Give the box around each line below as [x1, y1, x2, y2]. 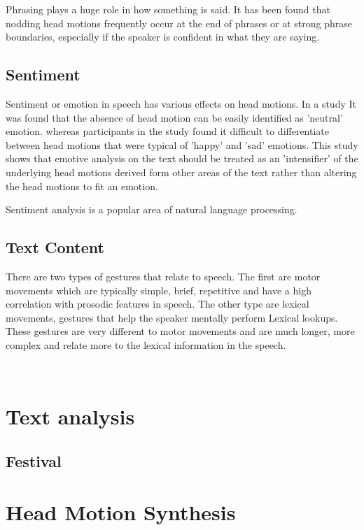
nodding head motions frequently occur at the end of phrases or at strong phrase [6, 15, 352, 30]
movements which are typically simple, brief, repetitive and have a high [6, 282, 311, 297]
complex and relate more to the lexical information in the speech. [6, 337, 286, 352]
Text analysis [6, 402, 135, 431]
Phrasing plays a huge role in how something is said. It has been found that [6, 2, 330, 16]
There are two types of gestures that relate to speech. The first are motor [6, 268, 321, 283]
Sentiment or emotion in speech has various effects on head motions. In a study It [6, 96, 356, 110]
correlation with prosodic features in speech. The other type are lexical [6, 296, 309, 311]
